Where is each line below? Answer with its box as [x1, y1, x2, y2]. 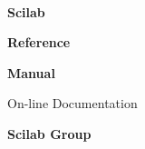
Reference [7, 33, 71, 52]
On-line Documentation [7, 94, 138, 113]
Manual [7, 63, 55, 82]
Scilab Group [7, 124, 92, 143]
